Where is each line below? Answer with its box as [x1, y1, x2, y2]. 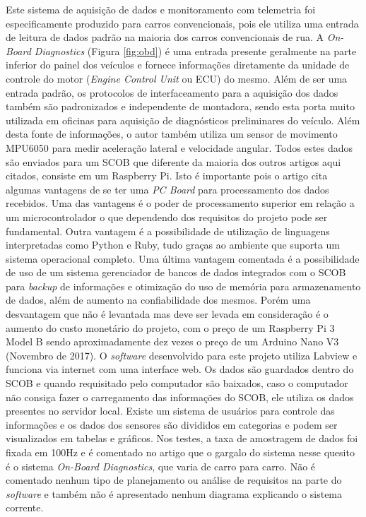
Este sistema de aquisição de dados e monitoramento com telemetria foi [6, 2, 316, 16]
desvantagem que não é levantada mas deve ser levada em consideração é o [6, 307, 329, 321]
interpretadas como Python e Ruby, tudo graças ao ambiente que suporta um [6, 237, 340, 252]
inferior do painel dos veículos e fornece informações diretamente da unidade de [6, 57, 350, 72]
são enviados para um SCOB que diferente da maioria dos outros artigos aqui [6, 154, 341, 169]
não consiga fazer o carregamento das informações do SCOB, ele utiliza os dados [6, 389, 354, 404]
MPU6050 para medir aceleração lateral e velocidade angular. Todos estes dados [6, 140, 353, 155]
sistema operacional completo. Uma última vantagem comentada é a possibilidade [6, 251, 360, 266]
